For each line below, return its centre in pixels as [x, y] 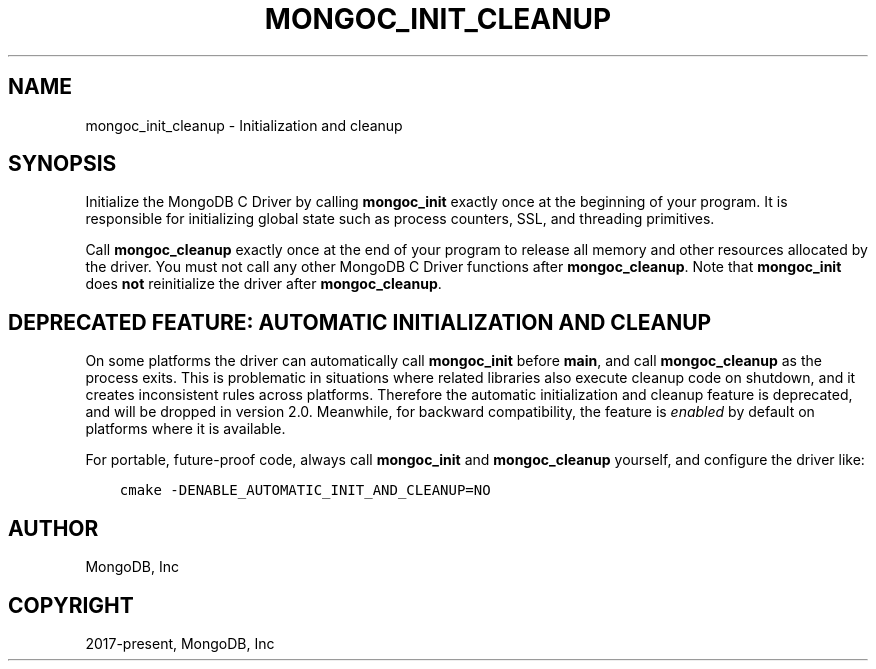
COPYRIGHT [71, 605]
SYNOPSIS [62, 164]
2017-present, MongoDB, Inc [180, 643]
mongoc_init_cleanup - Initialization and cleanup [244, 125]
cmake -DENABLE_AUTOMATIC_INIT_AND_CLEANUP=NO [305, 490]
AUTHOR [53, 528]
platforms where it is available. [185, 429]
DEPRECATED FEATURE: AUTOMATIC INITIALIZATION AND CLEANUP [360, 322]
